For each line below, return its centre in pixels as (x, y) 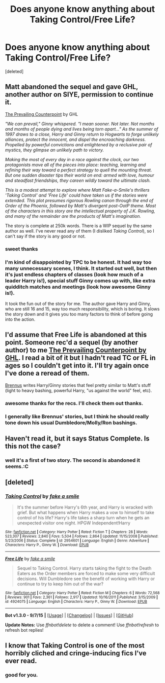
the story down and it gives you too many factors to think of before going (79, 314)
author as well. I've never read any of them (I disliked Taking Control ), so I (80, 231)
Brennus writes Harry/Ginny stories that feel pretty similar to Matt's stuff (78, 385)
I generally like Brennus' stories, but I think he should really (77, 416)
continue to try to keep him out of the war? (60, 584)
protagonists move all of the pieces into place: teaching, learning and (76, 165)
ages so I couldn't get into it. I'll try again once (77, 366)
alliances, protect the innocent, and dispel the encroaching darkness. (76, 139)
